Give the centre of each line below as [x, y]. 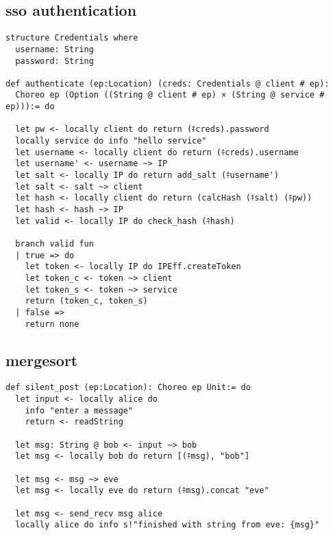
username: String [54, 49]
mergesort [42, 360]
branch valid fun [54, 244]
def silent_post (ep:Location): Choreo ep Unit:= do [128, 388]
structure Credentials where [72, 38]
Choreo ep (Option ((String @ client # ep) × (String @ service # [170, 95]
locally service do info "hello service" [111, 141]
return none [52, 324]
